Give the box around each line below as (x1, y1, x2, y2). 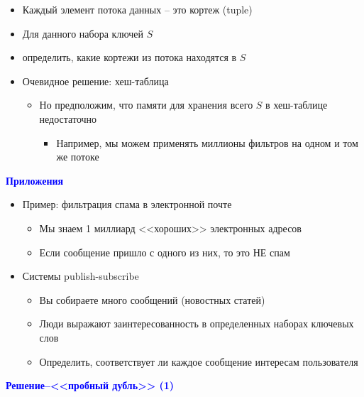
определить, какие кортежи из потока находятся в (22, 50, 237, 65)
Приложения (6, 173, 64, 187)
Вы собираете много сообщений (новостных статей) (39, 292, 265, 307)
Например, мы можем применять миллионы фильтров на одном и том (56, 135, 358, 150)
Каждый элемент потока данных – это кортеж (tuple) (22, 2, 253, 16)
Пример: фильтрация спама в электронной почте (22, 197, 232, 212)
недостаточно (39, 111, 97, 126)
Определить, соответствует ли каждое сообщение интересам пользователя (39, 354, 358, 369)
